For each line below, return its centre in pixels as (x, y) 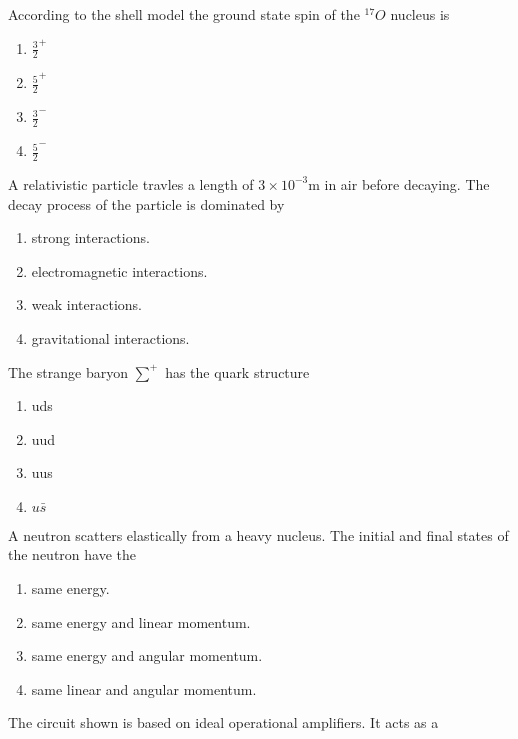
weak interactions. (86, 304)
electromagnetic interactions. (119, 270)
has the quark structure (237, 371)
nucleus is (420, 14)
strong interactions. (90, 237)
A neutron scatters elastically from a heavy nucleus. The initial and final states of (258, 534)
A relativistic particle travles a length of (131, 183)
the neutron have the (72, 554)
